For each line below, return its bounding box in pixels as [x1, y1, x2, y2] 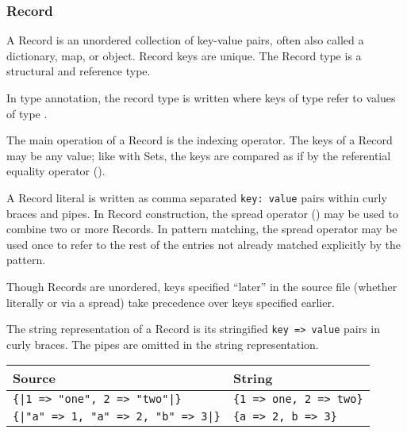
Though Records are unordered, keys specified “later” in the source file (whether [6, 278, 397, 294]
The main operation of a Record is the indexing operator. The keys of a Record [6, 132, 393, 148]
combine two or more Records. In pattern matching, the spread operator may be [6, 220, 397, 237]
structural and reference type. [6, 63, 151, 79]
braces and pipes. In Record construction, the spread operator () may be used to [6, 205, 398, 221]
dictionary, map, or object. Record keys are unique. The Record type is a [6, 47, 362, 63]
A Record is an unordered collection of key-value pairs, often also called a [6, 32, 364, 48]
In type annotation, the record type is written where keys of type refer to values [6, 90, 396, 105]
